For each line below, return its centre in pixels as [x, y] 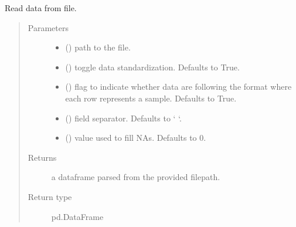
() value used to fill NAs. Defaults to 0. [136, 138]
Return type [50, 196]
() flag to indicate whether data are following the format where [178, 87]
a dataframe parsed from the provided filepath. [136, 177]
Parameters [48, 27]
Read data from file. [41, 8]
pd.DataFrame [77, 216]
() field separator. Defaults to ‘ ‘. [123, 118]
